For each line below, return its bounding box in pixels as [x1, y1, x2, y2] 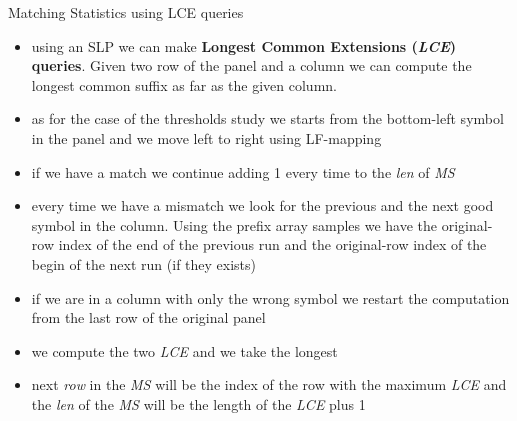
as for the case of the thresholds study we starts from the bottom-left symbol [31, 108, 504, 129]
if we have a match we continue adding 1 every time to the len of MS [31, 161, 455, 182]
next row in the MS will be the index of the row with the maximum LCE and [31, 374, 507, 395]
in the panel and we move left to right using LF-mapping [31, 127, 382, 148]
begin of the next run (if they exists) [31, 253, 257, 274]
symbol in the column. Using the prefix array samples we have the [31, 214, 438, 235]
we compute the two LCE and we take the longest [31, 340, 338, 361]
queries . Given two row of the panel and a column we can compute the [31, 55, 472, 76]
